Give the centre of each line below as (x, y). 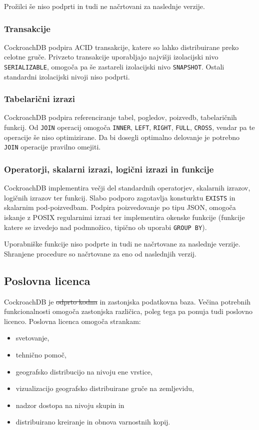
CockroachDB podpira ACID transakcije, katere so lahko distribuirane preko (121, 47)
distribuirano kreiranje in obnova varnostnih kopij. (93, 422)
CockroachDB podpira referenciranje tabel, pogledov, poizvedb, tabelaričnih (120, 117)
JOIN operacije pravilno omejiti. (52, 147)
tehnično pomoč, (41, 355)
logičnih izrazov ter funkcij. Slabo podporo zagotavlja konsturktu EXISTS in (120, 197)
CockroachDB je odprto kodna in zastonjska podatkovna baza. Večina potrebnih (127, 301)
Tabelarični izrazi (39, 99)
